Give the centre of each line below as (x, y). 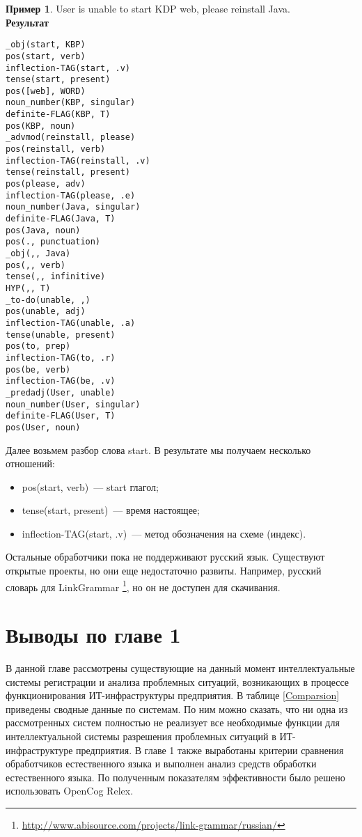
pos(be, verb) (38, 369)
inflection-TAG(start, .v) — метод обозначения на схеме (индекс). (164, 533)
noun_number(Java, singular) (73, 207)
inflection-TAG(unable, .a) (71, 323)
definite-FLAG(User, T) (61, 416)
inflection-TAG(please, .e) (71, 195)
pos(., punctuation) (53, 242)
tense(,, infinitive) (56, 277)
